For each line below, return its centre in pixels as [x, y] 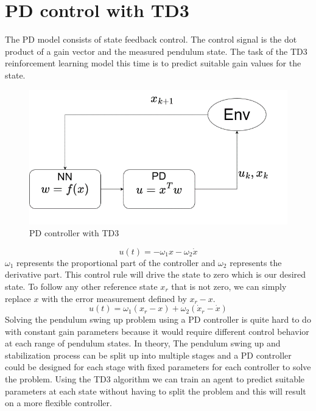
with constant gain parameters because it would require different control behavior [157, 331]
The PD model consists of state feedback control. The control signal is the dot [151, 39]
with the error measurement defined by [114, 298]
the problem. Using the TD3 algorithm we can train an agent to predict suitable [155, 379]
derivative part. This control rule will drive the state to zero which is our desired [156, 274]
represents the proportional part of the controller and [116, 262]
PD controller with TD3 [74, 233]
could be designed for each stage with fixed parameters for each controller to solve [158, 367]
